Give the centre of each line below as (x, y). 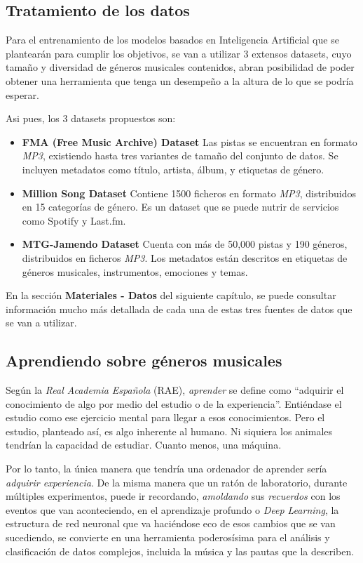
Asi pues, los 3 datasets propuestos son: (91, 118)
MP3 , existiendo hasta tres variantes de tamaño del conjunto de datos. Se (180, 155)
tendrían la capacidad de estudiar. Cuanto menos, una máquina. (144, 445)
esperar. (22, 94)
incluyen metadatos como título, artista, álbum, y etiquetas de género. (173, 169)
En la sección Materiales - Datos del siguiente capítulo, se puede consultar (171, 295)
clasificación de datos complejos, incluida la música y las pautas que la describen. (180, 551)
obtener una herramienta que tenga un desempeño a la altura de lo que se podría (180, 80)
